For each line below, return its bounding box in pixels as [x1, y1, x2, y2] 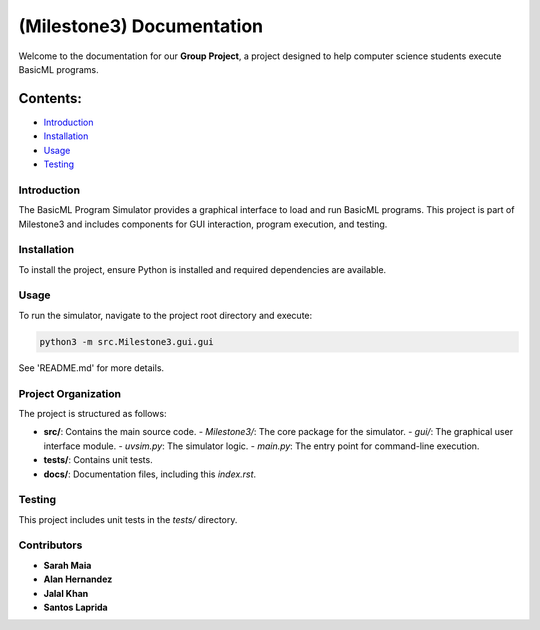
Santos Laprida [43, 601, 109, 613]
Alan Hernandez [43, 573, 113, 585]
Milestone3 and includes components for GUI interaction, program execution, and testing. [18, 218, 388, 230]
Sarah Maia [43, 559, 92, 571]
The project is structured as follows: [18, 407, 167, 419]
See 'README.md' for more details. [18, 361, 165, 374]
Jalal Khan [43, 587, 89, 599]
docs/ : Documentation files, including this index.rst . [43, 468, 257, 480]
